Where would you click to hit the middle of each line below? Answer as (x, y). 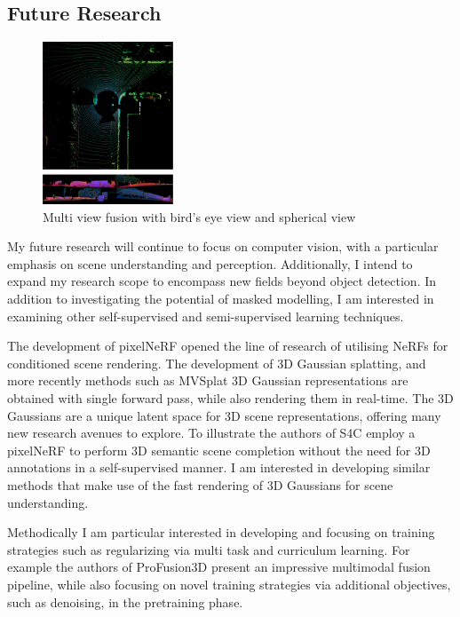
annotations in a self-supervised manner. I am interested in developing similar (219, 467)
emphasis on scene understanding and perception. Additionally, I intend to (210, 263)
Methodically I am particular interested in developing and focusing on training (221, 532)
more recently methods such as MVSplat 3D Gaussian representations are (208, 380)
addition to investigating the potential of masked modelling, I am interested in (221, 299)
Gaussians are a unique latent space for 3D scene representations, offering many (224, 415)
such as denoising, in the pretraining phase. (125, 601)
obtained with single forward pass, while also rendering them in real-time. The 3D (230, 398)
